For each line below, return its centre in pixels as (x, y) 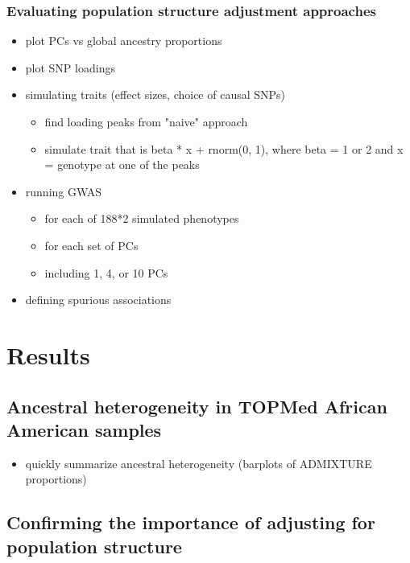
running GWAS (64, 191)
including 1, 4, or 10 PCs (106, 272)
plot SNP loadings (70, 67)
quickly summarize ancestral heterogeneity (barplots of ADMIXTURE (199, 463)
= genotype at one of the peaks (122, 164)
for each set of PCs (91, 245)
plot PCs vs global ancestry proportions (124, 41)
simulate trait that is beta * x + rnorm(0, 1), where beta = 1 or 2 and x (224, 148)
